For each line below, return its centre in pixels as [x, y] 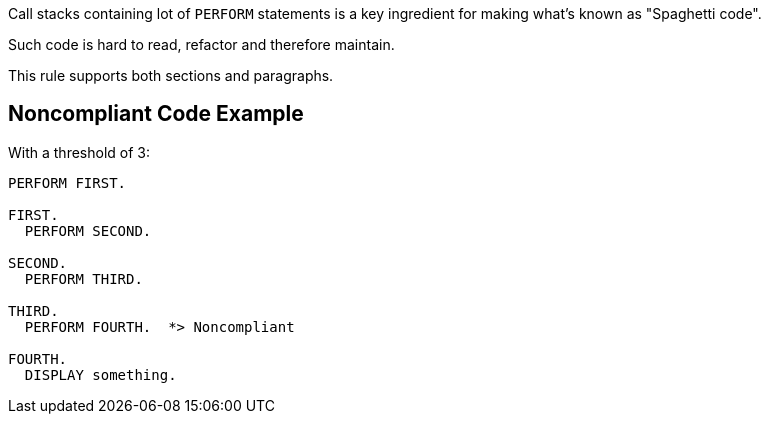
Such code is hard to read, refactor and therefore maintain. [201, 44]
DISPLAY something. [100, 374]
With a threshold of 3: [79, 152]
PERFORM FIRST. [67, 182]
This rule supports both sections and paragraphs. [171, 75]
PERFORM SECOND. [88, 230]
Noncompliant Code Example [156, 114]
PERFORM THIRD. [83, 278]
